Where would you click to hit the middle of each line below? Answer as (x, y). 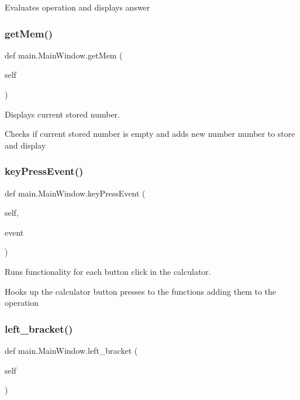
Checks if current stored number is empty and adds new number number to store (150, 134)
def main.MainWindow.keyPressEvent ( (75, 193)
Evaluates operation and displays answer (77, 7)
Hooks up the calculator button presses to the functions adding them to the (141, 291)
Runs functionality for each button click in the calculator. (108, 271)
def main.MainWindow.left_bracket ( (71, 350)
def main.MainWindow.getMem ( (64, 55)
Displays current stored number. (62, 114)
